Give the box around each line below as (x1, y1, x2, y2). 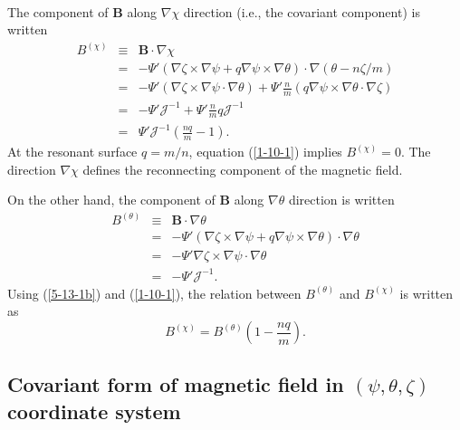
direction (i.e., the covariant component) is (183, 2, 420, 21)
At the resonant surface (7, 142, 138, 161)
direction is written (288, 190, 395, 209)
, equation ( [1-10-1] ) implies (188, 142, 342, 161)
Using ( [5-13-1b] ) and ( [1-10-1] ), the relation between (7, 283, 302, 302)
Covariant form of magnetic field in (7, 370, 344, 398)
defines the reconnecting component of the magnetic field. (82, 159, 403, 178)
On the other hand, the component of (7, 190, 216, 209)
